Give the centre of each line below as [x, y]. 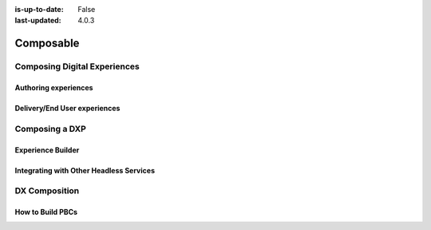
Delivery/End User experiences [67, 108]
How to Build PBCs [46, 212]
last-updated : [38, 21]
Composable [47, 44]
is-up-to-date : [39, 9]
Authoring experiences [54, 87]
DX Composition [47, 191]
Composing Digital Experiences [77, 66]
